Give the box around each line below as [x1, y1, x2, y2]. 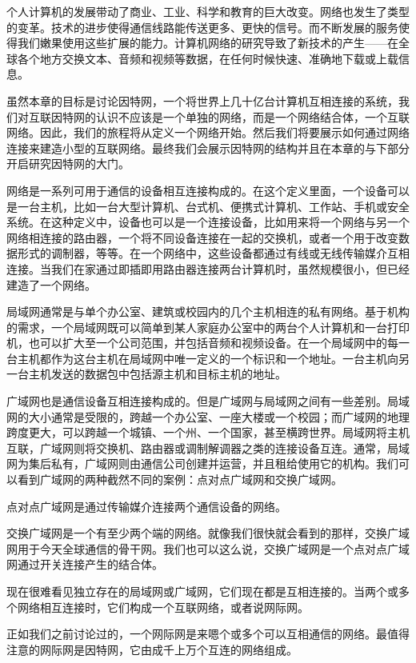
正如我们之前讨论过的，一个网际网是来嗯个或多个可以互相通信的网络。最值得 [6, 625, 410, 642]
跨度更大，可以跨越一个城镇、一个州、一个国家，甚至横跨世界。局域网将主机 [6, 424, 410, 441]
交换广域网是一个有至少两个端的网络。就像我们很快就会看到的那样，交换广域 [6, 525, 410, 541]
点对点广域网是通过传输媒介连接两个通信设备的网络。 [6, 497, 286, 514]
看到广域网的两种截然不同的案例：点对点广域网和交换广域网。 [17, 471, 342, 488]
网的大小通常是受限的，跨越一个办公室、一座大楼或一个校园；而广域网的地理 [6, 408, 410, 425]
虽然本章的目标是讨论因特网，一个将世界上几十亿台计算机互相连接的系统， [6, 92, 398, 109]
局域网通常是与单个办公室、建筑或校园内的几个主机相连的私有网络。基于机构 [6, 303, 410, 320]
